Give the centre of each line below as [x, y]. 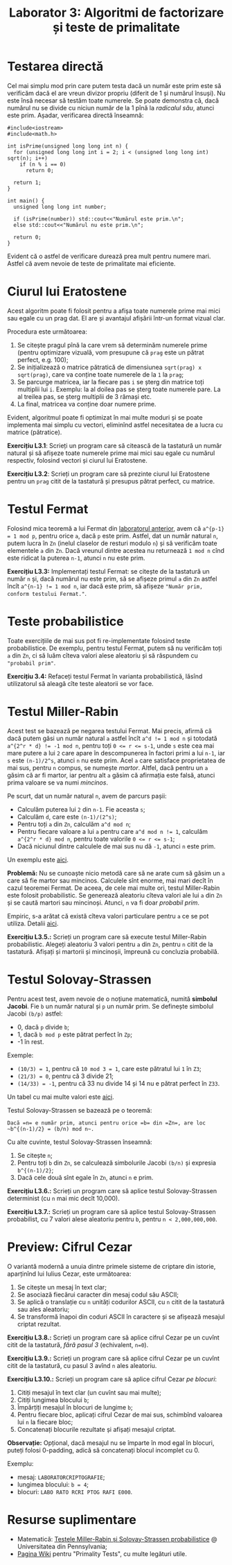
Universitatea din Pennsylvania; [62, 1546]
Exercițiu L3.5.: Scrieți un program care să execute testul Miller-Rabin [107, 937]
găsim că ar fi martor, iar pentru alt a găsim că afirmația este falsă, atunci [111, 775]
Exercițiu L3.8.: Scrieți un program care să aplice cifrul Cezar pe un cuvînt [113, 1337]
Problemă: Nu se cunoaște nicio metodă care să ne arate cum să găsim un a [116, 873]
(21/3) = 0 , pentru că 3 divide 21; [65, 1076]
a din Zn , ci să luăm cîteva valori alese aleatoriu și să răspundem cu [103, 655]
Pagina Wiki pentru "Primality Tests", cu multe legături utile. [102, 1554]
